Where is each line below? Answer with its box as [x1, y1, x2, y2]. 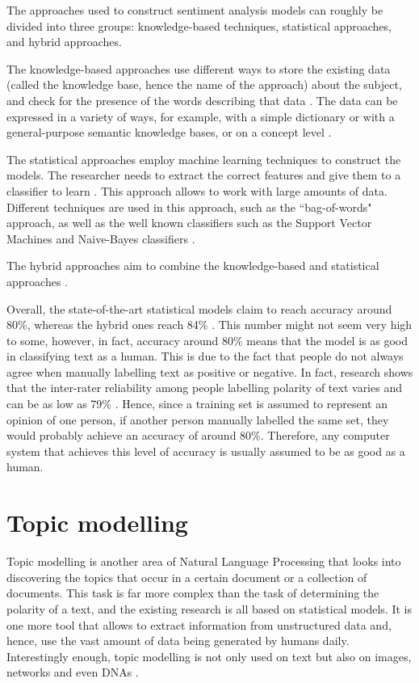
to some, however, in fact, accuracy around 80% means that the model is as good [6, 331, 408, 348]
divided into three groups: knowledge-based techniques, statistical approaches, [6, 17, 392, 34]
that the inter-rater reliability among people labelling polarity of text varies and [6, 379, 402, 396]
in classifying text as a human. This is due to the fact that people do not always [6, 348, 404, 365]
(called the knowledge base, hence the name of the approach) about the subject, [6, 76, 402, 93]
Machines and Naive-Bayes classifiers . [6, 230, 195, 247]
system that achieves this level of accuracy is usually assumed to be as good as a [6, 442, 405, 459]
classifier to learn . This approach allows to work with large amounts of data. [6, 182, 388, 199]
